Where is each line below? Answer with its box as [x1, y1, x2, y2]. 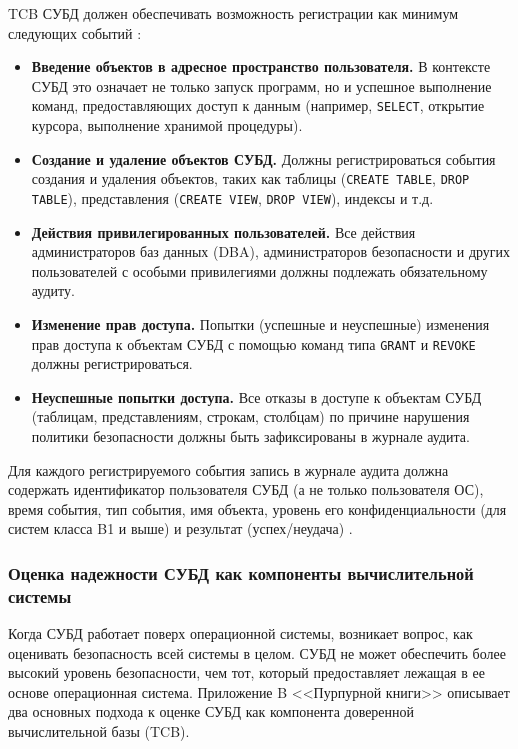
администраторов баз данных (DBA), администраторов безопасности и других [31, 241, 511, 262]
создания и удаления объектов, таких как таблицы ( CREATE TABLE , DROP [31, 168, 470, 189]
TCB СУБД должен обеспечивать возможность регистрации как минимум [8, 3, 459, 23]
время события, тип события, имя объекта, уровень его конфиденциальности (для [8, 498, 507, 519]
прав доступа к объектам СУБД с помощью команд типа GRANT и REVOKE [31, 333, 476, 354]
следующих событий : [8, 22, 142, 43]
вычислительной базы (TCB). [8, 721, 190, 742]
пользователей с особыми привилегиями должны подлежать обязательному [31, 260, 488, 281]
